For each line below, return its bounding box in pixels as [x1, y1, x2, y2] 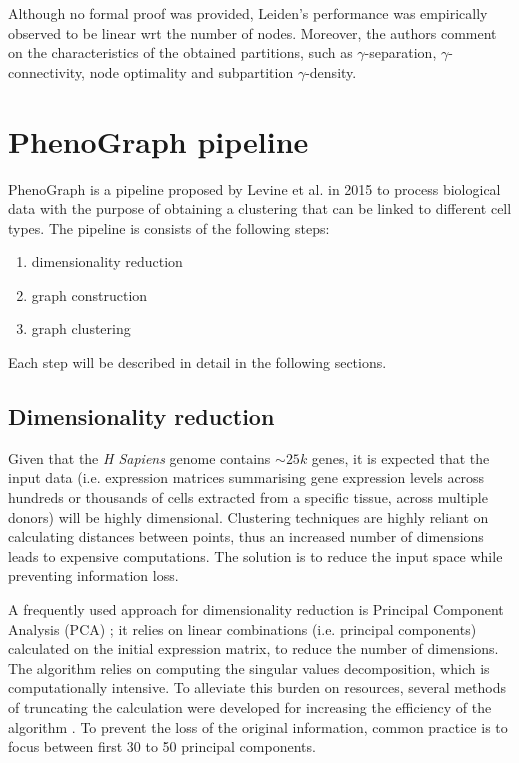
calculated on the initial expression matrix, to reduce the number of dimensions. [8, 638, 499, 659]
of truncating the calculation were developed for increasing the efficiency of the [8, 696, 492, 717]
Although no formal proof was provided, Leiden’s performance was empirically [8, 3, 488, 23]
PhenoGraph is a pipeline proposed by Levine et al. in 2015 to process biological [8, 178, 501, 199]
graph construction [31, 284, 148, 305]
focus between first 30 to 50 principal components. [8, 736, 316, 757]
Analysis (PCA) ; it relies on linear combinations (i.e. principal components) [8, 618, 477, 639]
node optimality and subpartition [89, 61, 294, 82]
